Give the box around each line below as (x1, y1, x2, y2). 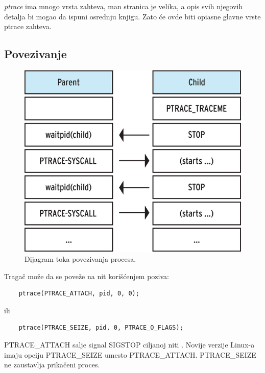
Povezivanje (4, 46, 67, 62)
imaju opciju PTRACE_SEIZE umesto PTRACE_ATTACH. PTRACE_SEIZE (4, 349, 256, 360)
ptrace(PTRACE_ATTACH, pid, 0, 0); (18, 290, 139, 297)
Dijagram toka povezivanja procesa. (25, 254, 136, 264)
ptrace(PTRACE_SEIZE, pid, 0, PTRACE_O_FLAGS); (18, 324, 183, 332)
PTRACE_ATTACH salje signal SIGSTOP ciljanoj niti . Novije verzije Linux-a (4, 339, 255, 350)
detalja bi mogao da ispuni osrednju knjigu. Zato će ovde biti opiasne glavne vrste (4, 11, 261, 21)
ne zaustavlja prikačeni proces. (4, 359, 100, 370)
